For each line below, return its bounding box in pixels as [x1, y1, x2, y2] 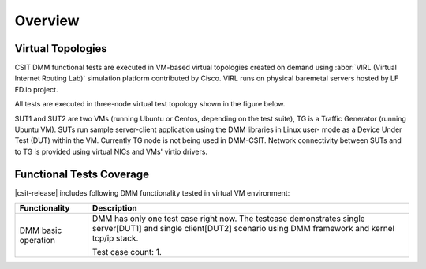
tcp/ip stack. [92, 233, 139, 244]
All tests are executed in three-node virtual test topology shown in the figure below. [14, 99, 286, 109]
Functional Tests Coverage [14, 167, 150, 181]
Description [92, 203, 137, 214]
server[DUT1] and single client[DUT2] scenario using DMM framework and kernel [92, 223, 394, 234]
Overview [14, 12, 80, 29]
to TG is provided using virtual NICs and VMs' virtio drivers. [14, 147, 208, 156]
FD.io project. [14, 84, 58, 94]
